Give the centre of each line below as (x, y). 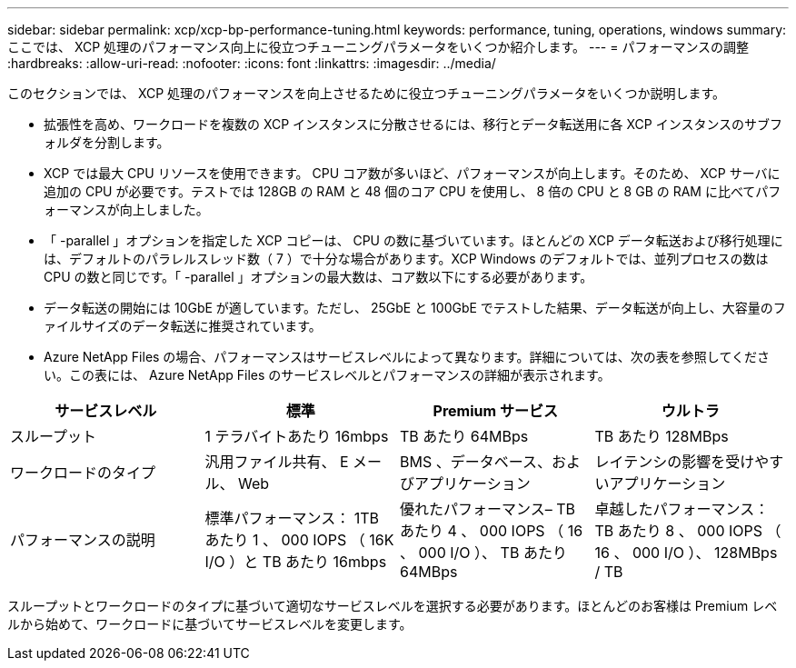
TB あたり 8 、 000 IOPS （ (688, 531)
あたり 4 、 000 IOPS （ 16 (492, 531)
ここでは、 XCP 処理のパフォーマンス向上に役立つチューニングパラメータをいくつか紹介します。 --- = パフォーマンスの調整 (378, 47)
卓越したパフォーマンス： (682, 509)
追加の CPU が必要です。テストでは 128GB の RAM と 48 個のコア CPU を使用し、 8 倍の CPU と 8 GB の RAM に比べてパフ (413, 191)
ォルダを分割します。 (107, 142)
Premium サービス (495, 411)
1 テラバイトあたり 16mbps (297, 436)
